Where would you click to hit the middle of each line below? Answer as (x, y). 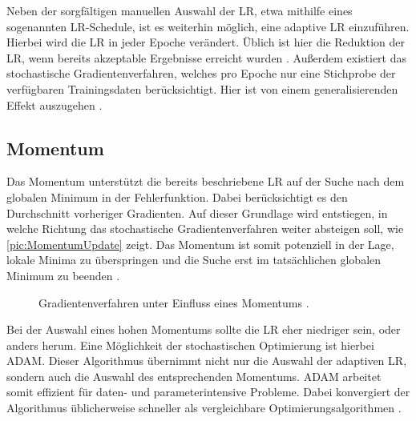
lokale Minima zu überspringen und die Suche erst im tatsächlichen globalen (194, 260)
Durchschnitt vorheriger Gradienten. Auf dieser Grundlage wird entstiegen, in (197, 213)
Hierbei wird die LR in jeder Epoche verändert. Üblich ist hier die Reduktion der (206, 42)
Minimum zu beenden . (63, 275)
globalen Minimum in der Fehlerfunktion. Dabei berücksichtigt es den (177, 196)
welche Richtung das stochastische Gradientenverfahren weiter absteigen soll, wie (205, 229)
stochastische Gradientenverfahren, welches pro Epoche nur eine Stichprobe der (201, 73)
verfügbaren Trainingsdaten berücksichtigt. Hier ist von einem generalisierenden (202, 88)
